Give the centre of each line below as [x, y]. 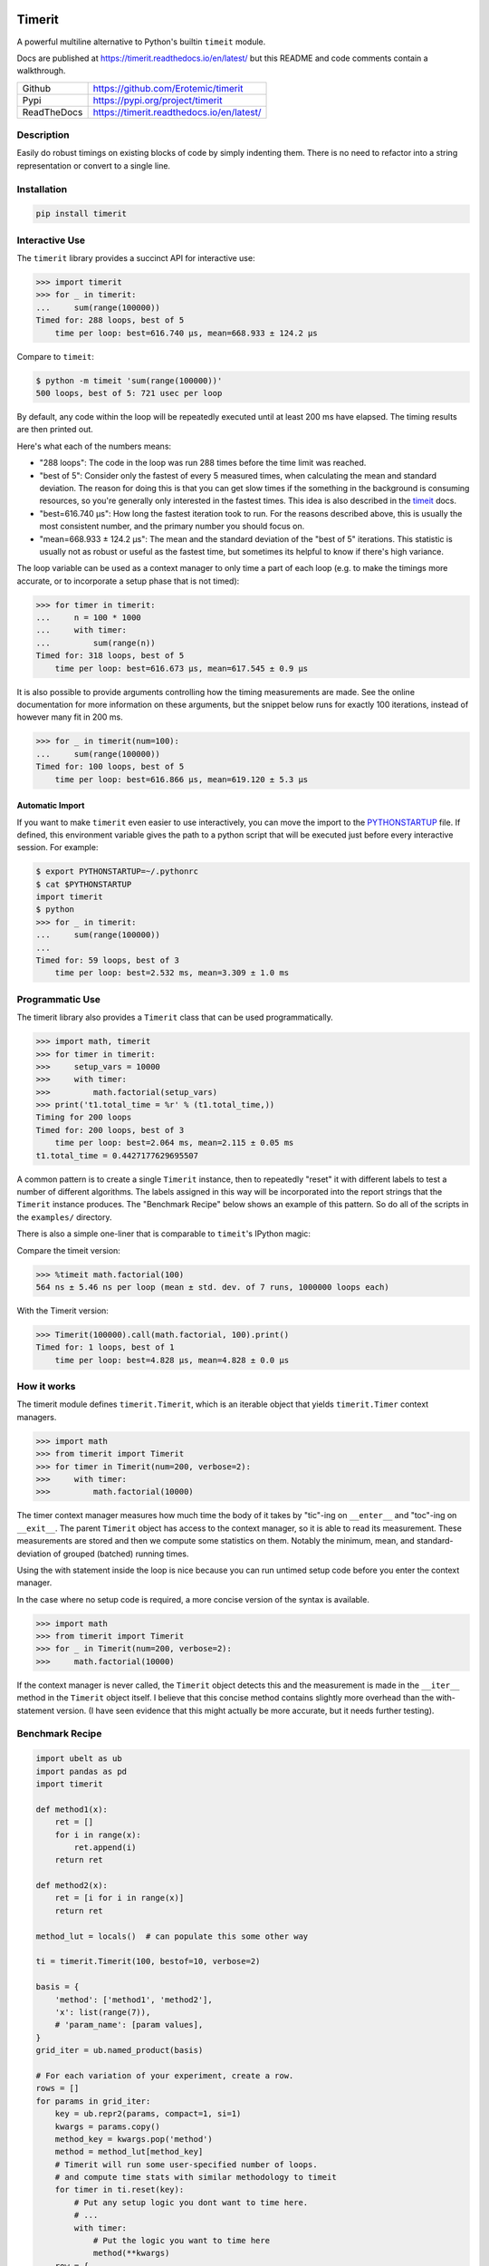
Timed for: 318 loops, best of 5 [110, 656]
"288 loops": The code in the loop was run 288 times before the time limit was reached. [203, 463]
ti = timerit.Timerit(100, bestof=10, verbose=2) [148, 1961]
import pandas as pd [81, 1771]
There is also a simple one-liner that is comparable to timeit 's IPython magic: [164, 1234]
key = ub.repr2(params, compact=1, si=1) [148, 2114]
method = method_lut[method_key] [129, 2152]
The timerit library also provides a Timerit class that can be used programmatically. [175, 1017]
